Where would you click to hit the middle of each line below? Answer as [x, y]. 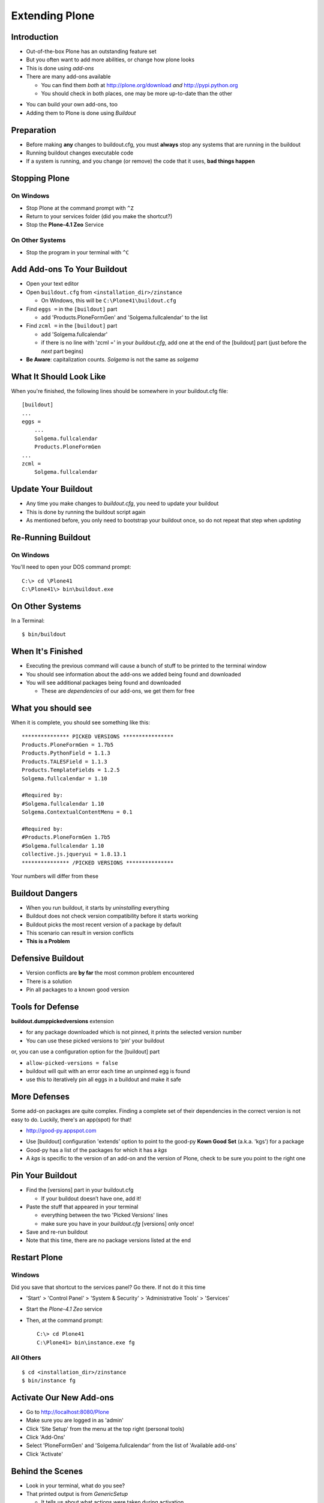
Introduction [35, 37]
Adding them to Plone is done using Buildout [81, 113]
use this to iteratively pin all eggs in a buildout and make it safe [103, 1080]
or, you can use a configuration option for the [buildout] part [85, 1051]
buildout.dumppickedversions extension [62, 1021]
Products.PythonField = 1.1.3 [66, 753]
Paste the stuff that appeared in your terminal [82, 1207]
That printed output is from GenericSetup [77, 1494]
